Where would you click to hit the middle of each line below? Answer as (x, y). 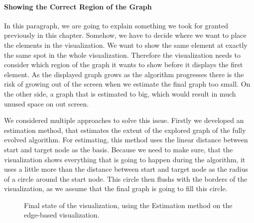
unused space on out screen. (47, 103)
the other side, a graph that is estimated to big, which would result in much (120, 93)
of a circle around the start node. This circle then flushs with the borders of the (126, 178)
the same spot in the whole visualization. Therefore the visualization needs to (122, 55)
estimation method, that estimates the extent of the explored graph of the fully (125, 130)
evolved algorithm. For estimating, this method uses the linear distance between (126, 140)
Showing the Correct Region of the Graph (78, 6)
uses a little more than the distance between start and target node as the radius (126, 169)
